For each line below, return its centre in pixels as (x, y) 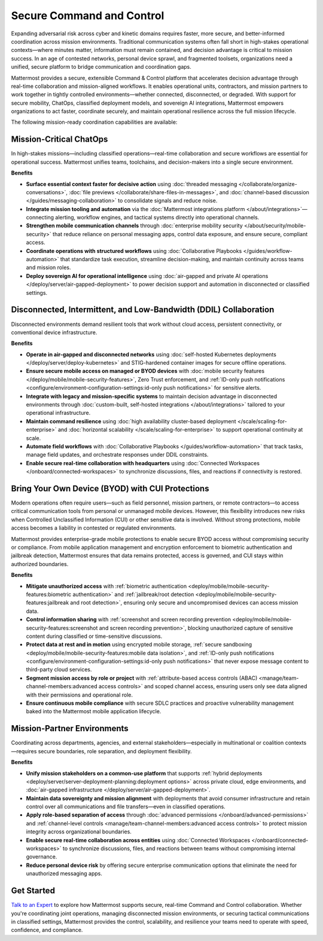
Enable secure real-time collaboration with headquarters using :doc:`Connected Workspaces (143, 463)
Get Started (33, 891)
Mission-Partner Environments (70, 728)
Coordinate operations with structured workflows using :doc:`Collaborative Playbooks (134, 250)
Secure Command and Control (88, 16)
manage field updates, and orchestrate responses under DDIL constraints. (117, 455)
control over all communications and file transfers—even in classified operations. (126, 806)
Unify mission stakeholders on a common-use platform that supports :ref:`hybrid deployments (144, 773)
